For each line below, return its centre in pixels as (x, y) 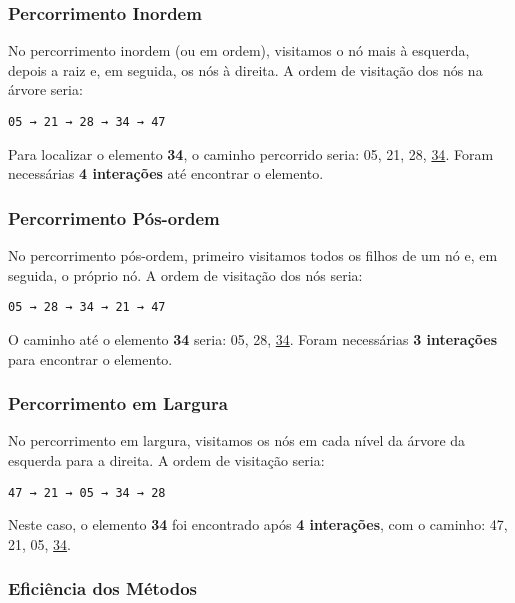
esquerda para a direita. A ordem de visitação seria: (166, 459)
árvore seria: (45, 89)
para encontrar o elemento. (90, 358)
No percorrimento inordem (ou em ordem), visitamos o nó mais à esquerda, (239, 50)
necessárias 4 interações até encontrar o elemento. (166, 173)
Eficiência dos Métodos (103, 588)
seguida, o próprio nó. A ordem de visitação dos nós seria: (185, 274)
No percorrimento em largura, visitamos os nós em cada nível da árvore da (237, 440)
